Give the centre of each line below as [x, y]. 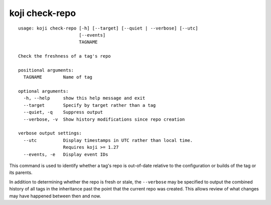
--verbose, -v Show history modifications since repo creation [104, 119]
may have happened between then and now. [55, 196]
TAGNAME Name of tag [58, 77]
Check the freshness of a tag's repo [65, 56]
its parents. [21, 172]
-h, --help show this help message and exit [84, 98]
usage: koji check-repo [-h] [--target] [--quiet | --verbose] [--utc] [108, 28]
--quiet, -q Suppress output [63, 112]
